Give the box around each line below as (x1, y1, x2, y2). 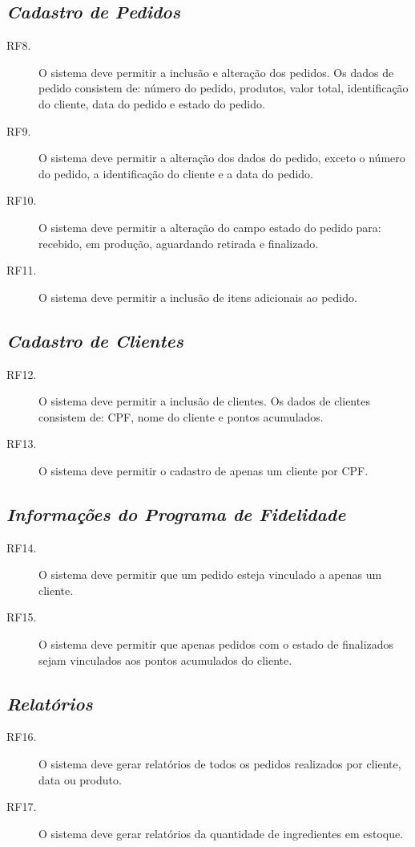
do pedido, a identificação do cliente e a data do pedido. (38, 165, 314, 181)
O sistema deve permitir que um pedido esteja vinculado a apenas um (38, 566, 382, 583)
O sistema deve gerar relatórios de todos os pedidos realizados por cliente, (38, 755, 401, 772)
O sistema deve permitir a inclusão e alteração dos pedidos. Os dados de (38, 63, 394, 80)
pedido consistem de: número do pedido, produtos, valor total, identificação (38, 79, 409, 96)
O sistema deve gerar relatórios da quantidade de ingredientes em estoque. (38, 825, 404, 841)
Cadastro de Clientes (6, 328, 183, 352)
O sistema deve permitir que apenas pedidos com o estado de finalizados (38, 636, 394, 653)
